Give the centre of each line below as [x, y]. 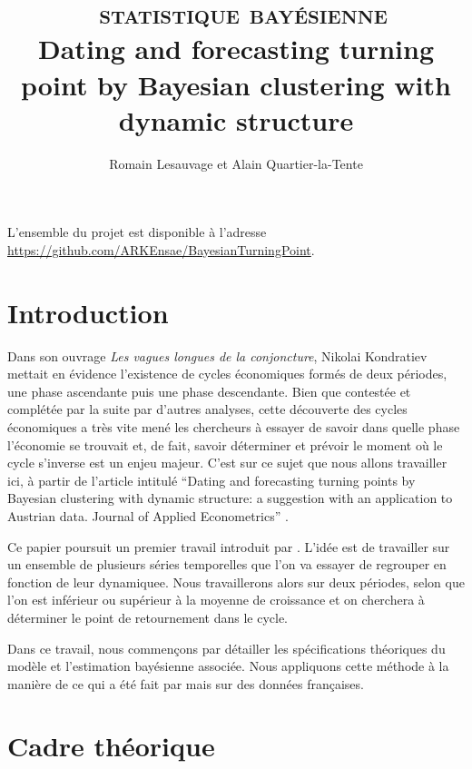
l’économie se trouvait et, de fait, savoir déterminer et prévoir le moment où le [225, 444]
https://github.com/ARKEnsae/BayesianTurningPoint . [161, 249]
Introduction [88, 312]
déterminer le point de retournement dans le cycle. [147, 617]
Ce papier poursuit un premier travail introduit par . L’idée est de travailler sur [229, 546]
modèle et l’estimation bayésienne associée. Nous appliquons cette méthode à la [228, 666]
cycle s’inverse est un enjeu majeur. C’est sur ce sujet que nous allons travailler [227, 463]
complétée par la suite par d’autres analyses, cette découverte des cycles [207, 409]
